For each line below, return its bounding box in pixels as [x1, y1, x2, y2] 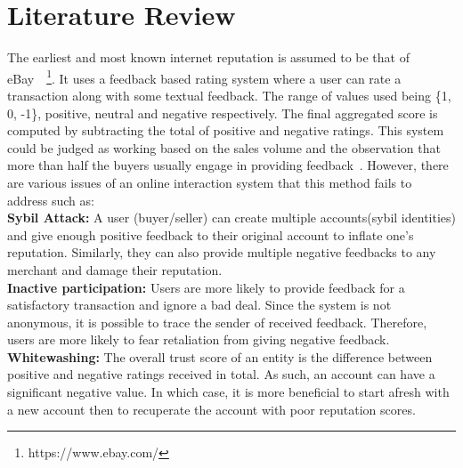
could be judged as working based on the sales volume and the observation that [7, 138, 441, 157]
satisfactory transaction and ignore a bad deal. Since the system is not [7, 295, 392, 314]
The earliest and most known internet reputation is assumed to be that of [7, 48, 410, 67]
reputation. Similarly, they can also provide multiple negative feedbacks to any [7, 243, 436, 262]
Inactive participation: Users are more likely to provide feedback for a [7, 278, 405, 296]
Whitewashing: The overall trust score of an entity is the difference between [7, 347, 433, 366]
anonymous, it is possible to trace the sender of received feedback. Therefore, [7, 312, 427, 331]
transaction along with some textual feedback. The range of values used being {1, [7, 85, 451, 104]
